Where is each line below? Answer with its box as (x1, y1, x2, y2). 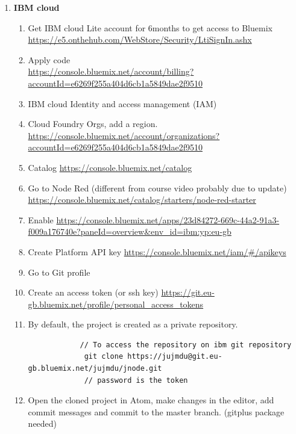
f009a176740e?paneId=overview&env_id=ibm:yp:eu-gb (28, 225, 231, 238)
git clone (84, 352, 124, 361)
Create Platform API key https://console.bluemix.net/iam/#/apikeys (28, 245, 286, 258)
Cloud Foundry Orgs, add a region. (28, 117, 158, 130)
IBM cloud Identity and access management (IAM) (28, 97, 217, 110)
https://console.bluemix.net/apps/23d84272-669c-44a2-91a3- (56, 213, 280, 226)
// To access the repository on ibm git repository (80, 340, 292, 349)
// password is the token (84, 376, 188, 385)
